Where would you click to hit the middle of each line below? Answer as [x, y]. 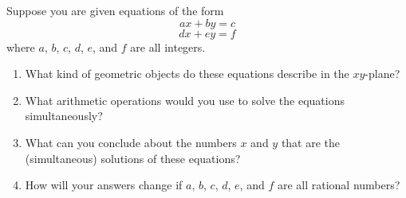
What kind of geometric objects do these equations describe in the [187, 74]
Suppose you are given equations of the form [115, 10]
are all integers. [168, 47]
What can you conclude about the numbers [131, 142]
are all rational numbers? [339, 185]
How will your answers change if [104, 185]
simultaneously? [64, 116]
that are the [311, 142]
